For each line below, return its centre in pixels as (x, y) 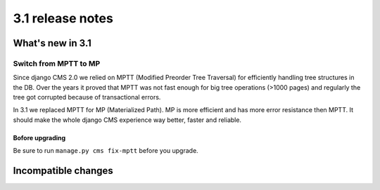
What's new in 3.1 (52, 43)
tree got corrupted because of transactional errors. (87, 97)
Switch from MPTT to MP (57, 63)
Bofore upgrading (39, 137)
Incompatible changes (63, 171)
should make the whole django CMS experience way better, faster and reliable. (127, 120)
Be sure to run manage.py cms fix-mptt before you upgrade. (106, 151)
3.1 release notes (63, 18)
